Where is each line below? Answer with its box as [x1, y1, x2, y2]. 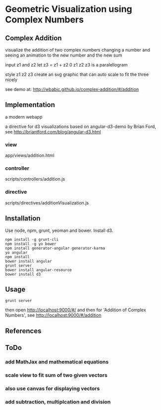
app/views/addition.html [5, 152, 54, 158]
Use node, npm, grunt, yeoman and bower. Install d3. [5, 227, 113, 233]
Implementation [5, 101, 55, 109]
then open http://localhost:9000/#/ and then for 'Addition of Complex [5, 307, 146, 313]
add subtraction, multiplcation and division [5, 398, 111, 405]
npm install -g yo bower [5, 241, 56, 246]
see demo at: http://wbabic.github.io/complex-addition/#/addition [5, 86, 139, 92]
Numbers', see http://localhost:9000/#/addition [5, 312, 102, 318]
